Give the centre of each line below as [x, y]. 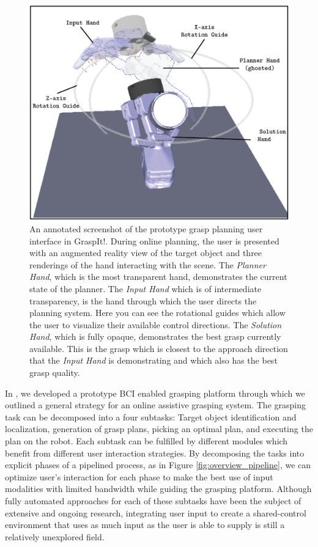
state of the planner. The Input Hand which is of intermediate [146, 288]
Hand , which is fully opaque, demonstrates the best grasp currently [155, 336]
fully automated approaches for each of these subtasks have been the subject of [153, 501]
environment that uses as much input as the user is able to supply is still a [145, 525]
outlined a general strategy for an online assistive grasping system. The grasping [155, 405]
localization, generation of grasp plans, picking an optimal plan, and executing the [159, 429]
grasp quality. [55, 373]
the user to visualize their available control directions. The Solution [156, 324]
